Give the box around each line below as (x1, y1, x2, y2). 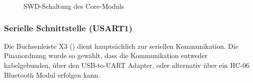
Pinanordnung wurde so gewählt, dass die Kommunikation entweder (4, 50, 207, 61)
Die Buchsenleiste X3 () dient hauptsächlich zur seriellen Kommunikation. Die (4, 41, 238, 51)
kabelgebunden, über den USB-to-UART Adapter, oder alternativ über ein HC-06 (4, 60, 250, 70)
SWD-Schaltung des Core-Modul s (23, 1, 124, 11)
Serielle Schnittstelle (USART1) (4, 21, 133, 34)
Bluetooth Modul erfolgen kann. (4, 69, 100, 80)
